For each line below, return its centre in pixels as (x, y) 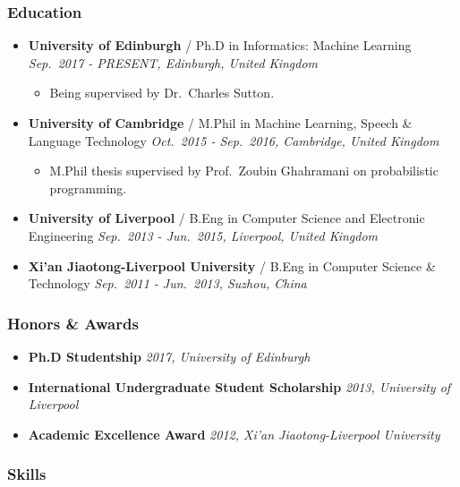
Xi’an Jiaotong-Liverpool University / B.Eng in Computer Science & (232, 265)
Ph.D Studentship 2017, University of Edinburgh (169, 356)
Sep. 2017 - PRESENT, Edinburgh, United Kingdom (173, 62)
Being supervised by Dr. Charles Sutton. (162, 93)
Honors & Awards (73, 323)
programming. (88, 188)
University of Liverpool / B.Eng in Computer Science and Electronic (226, 218)
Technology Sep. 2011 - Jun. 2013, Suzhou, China (167, 283)
